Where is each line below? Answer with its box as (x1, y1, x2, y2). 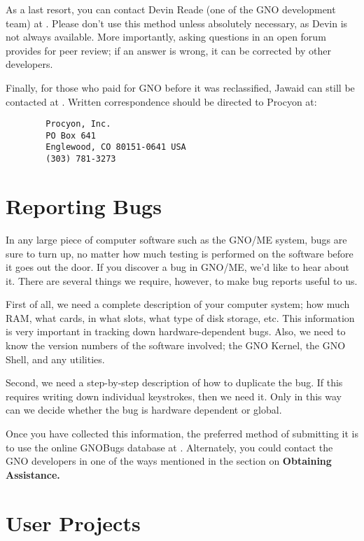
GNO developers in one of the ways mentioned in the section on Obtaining (6, 454, 332, 468)
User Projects (6, 508, 141, 537)
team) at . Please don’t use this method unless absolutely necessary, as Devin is (6, 15, 348, 30)
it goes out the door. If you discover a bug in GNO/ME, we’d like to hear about (6, 260, 349, 274)
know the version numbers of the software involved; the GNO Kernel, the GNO (6, 338, 346, 353)
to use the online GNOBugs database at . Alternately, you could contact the (6, 440, 333, 454)
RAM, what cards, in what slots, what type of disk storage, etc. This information (6, 310, 355, 325)
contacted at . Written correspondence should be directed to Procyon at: (6, 94, 317, 108)
